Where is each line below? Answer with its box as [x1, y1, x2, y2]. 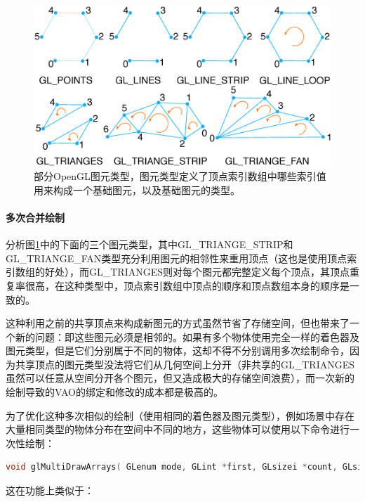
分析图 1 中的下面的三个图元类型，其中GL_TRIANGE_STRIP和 [6, 237, 293, 252]
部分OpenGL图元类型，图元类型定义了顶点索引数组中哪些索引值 [34, 169, 326, 184]
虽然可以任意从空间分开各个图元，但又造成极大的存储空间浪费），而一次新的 [6, 371, 354, 385]
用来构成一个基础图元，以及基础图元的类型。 [34, 182, 240, 197]
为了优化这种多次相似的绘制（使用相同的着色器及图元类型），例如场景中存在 [6, 408, 354, 423]
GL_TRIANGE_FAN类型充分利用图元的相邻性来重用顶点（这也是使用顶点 [6, 250, 347, 265]
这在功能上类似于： [6, 483, 94, 498]
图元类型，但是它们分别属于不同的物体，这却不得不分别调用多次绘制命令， [6, 343, 350, 358]
